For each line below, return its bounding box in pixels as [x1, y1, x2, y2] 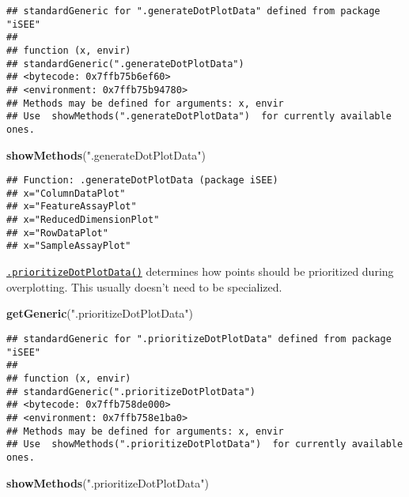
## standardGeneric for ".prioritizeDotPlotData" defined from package [6, 333, 392, 345]
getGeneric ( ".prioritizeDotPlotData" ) [6, 305, 194, 322]
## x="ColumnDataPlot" [6, 187, 126, 199]
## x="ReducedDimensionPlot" [6, 214, 160, 226]
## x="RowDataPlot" [6, 227, 108, 239]
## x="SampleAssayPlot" [6, 240, 131, 252]
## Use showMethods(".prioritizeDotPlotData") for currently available [6, 439, 403, 450]
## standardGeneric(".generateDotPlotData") [6, 58, 244, 70]
